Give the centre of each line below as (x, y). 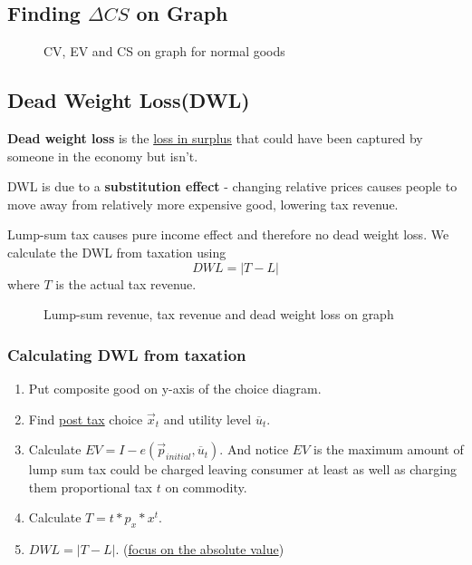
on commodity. (206, 487)
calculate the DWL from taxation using (117, 252)
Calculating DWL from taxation (127, 354)
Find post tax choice (86, 419)
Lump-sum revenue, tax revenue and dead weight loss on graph (219, 314)
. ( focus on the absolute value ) (200, 549)
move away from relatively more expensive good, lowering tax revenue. (203, 204)
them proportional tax (91, 487)
